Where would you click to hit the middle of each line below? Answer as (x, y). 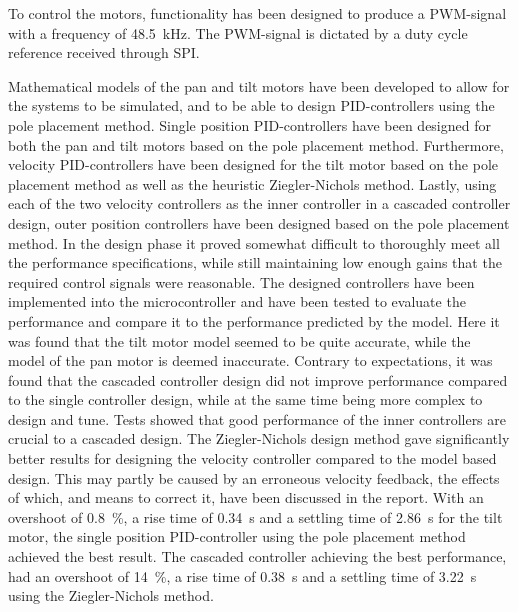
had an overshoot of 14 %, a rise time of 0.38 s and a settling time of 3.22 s (242, 575)
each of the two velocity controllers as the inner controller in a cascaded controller (259, 203)
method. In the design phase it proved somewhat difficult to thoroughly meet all (254, 242)
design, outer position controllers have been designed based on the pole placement (259, 222)
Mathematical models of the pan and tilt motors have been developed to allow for (259, 85)
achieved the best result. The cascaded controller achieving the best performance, (257, 556)
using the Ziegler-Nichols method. (111, 595)
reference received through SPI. (104, 52)
